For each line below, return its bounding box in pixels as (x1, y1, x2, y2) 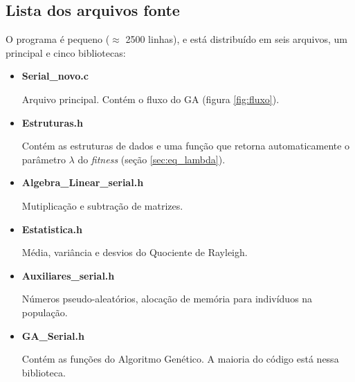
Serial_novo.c (21, 69, 89, 83)
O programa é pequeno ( (6, 32, 110, 46)
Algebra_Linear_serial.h (21, 175, 144, 190)
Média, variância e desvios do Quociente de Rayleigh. (21, 245, 248, 260)
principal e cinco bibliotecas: (6, 45, 126, 60)
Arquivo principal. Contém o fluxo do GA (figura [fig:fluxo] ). (21, 91, 280, 106)
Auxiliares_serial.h (21, 268, 115, 282)
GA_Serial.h (21, 328, 84, 343)
